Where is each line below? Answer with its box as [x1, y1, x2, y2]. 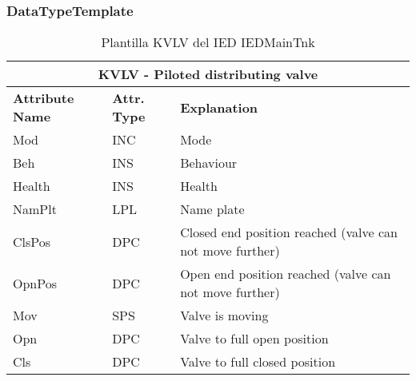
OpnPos [13, 273, 57, 292]
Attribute [13, 89, 74, 108]
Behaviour [180, 153, 238, 173]
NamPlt [13, 200, 57, 219]
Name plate [180, 200, 245, 219]
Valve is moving [180, 306, 269, 325]
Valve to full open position [180, 329, 329, 348]
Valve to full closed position [180, 352, 336, 371]
